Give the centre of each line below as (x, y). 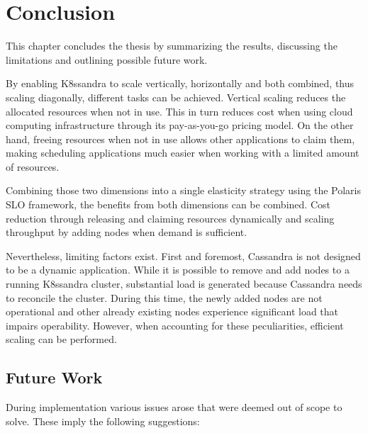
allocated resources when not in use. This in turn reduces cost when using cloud (179, 111)
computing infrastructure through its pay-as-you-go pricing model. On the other (180, 125)
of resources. (33, 166)
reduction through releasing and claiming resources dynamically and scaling (170, 218)
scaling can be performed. (61, 339)
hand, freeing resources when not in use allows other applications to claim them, (180, 139)
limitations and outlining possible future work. (107, 59)
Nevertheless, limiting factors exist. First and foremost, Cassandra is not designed (183, 255)
